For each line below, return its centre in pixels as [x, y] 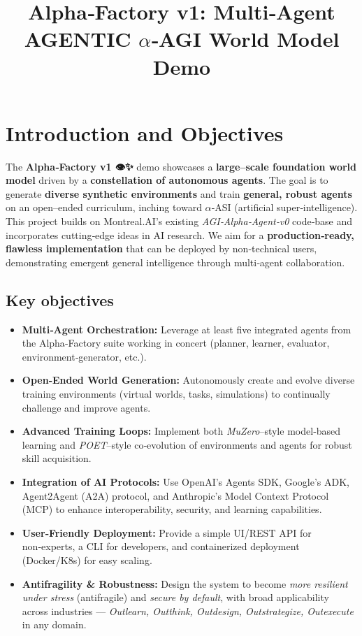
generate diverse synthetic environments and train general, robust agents [179, 193]
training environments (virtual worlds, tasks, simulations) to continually [176, 394]
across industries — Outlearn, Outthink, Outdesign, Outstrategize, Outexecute [188, 610]
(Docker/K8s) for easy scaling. [87, 559]
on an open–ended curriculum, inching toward [104, 207]
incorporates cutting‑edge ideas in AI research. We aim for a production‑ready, [180, 234]
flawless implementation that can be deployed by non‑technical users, [161, 248]
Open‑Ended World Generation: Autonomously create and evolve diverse [188, 380]
